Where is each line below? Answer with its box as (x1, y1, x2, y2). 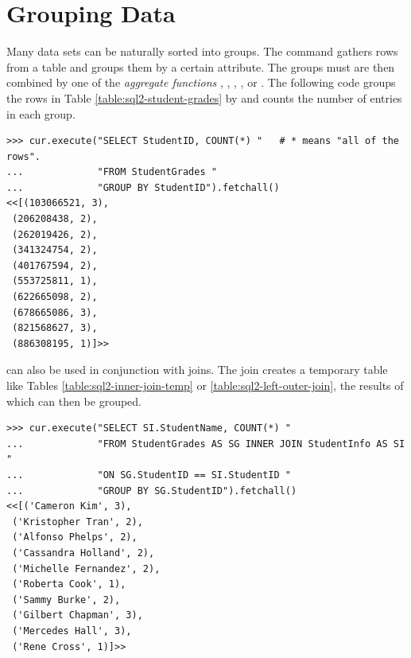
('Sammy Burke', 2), (12, 594, 121, 605)
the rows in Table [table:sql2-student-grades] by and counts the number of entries (6, 89, 402, 106)
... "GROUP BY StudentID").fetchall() (6, 181, 280, 193)
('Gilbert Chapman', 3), (12, 609, 143, 621)
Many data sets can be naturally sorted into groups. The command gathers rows (6, 43, 398, 60)
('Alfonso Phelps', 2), (12, 531, 138, 543)
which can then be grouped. (6, 392, 142, 409)
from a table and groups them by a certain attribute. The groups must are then (6, 58, 395, 75)
